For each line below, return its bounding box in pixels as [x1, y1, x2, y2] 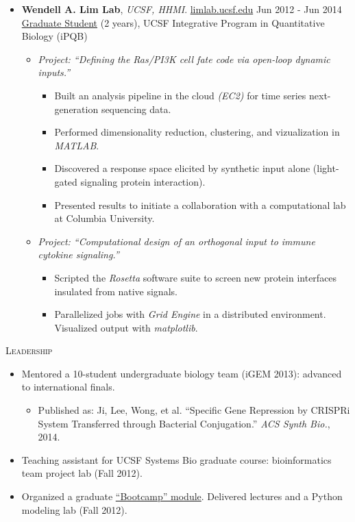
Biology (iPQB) [21, 29, 88, 43]
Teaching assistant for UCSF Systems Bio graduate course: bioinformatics [21, 452, 332, 467]
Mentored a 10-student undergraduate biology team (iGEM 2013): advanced [21, 366, 342, 380]
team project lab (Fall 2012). [21, 466, 143, 480]
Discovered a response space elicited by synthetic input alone [54, 161, 310, 175]
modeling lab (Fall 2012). [21, 502, 127, 517]
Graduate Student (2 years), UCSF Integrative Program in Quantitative [21, 15, 325, 29]
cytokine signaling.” [38, 247, 119, 262]
